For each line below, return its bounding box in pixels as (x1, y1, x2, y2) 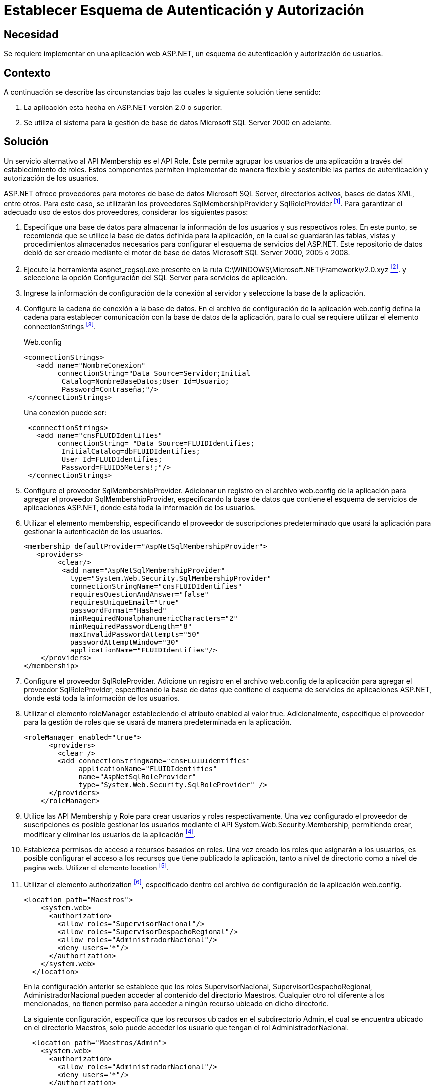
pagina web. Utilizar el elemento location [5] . (24, 862, 169, 872)
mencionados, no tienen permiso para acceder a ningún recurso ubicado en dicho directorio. (24, 999, 329, 1008)
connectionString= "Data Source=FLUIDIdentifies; (57, 439, 255, 447)
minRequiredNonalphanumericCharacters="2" (70, 614, 238, 622)
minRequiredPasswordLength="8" (70, 622, 192, 630)
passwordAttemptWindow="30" (70, 638, 179, 646)
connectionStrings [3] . (24, 321, 96, 331)
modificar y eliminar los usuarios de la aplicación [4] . (24, 828, 196, 839)
